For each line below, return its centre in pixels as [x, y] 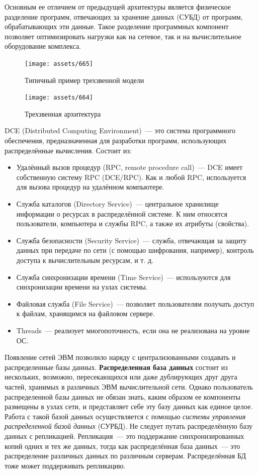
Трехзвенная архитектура [63, 113]
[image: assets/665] [59, 64]
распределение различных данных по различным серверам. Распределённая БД [125, 456]
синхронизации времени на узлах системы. [82, 287]
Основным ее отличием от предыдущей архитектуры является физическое [118, 7]
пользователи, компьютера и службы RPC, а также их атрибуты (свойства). [133, 223]
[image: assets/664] [59, 98]
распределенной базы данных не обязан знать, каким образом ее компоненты [123, 396]
